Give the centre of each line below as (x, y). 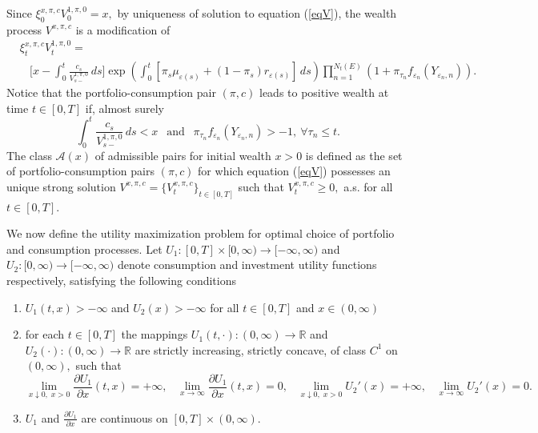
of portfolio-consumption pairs (80, 171)
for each (45, 334)
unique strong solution (61, 186)
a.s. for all (368, 186)
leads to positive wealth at (324, 92)
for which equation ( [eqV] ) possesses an (294, 171)
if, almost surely (124, 108)
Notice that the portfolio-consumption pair (111, 92)
